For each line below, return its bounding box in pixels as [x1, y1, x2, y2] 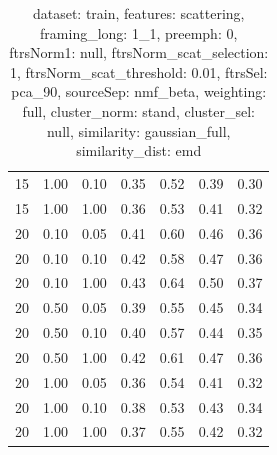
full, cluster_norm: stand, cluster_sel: [22, 100, 256, 121]
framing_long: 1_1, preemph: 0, [40, 22, 238, 43]
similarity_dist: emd [76, 140, 202, 161]
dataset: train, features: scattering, [32, 3, 245, 23]
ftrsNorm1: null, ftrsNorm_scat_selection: [9, 42, 269, 63]
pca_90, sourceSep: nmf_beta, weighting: [11, 81, 267, 102]
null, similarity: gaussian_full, [46, 120, 231, 141]
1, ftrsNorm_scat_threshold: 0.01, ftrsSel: [9, 61, 268, 82]
